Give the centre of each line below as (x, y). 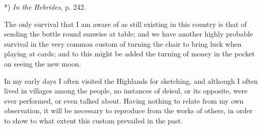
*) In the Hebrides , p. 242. (45, 7)
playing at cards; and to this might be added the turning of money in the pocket (129, 54)
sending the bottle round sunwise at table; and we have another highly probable (128, 34)
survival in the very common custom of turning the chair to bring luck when (123, 43)
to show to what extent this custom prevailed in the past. (93, 120)
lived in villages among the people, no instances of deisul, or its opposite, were (126, 91)
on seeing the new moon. (43, 63)
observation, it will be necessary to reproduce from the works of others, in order (128, 110)
